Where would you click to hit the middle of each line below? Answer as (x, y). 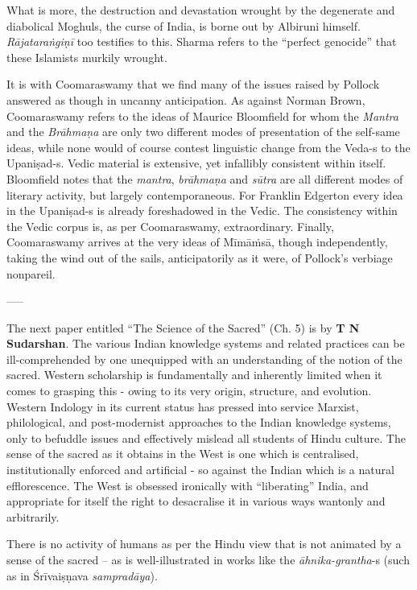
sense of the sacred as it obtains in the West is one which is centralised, (183, 454)
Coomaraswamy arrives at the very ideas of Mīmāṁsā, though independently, (197, 242)
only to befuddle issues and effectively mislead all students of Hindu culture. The (206, 437)
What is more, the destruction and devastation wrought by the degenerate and (201, 10)
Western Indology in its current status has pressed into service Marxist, (183, 406)
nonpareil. (31, 273)
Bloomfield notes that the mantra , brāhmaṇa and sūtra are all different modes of (205, 178)
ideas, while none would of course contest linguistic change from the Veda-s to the (208, 147)
